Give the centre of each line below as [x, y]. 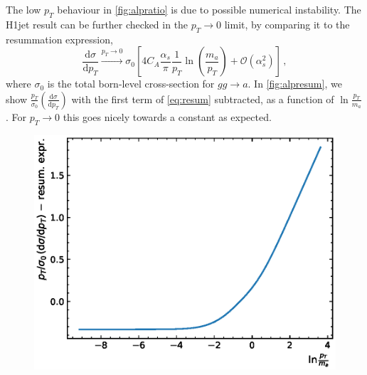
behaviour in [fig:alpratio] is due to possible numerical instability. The [209, 9]
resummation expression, [59, 39]
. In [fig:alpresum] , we [295, 84]
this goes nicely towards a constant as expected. [167, 116]
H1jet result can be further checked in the [97, 24]
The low [23, 9]
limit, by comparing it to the [287, 24]
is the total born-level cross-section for [131, 84]
